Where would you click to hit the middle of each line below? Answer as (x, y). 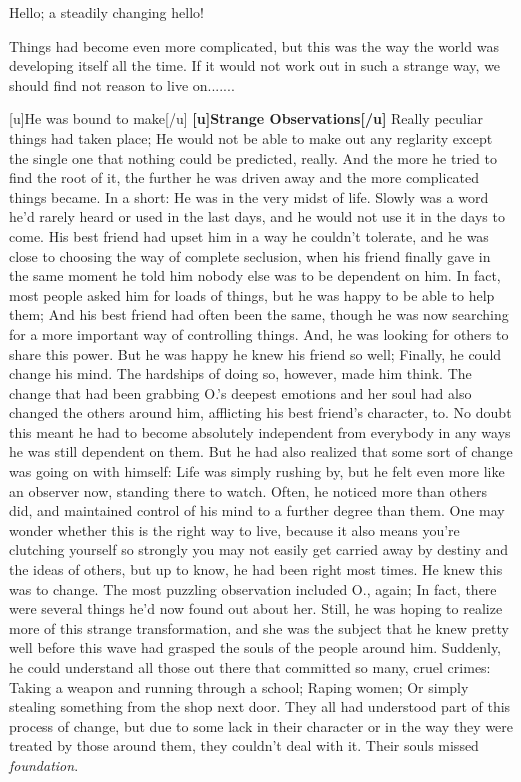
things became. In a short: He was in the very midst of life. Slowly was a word (249, 196)
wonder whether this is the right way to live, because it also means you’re (234, 529)
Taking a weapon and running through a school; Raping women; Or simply (239, 686)
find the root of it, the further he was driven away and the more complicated (244, 177)
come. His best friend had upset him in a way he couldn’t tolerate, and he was (249, 235)
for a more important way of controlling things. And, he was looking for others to (259, 333)
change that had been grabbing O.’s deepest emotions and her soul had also (240, 392)
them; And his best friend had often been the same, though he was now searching (259, 314)
